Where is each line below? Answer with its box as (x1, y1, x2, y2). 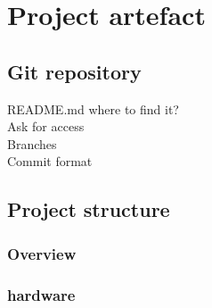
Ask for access (7, 117, 85, 136)
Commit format (7, 152, 93, 171)
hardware (7, 283, 76, 305)
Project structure (7, 196, 170, 223)
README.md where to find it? (7, 99, 179, 118)
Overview (7, 242, 77, 264)
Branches (7, 134, 57, 153)
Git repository (7, 57, 142, 85)
